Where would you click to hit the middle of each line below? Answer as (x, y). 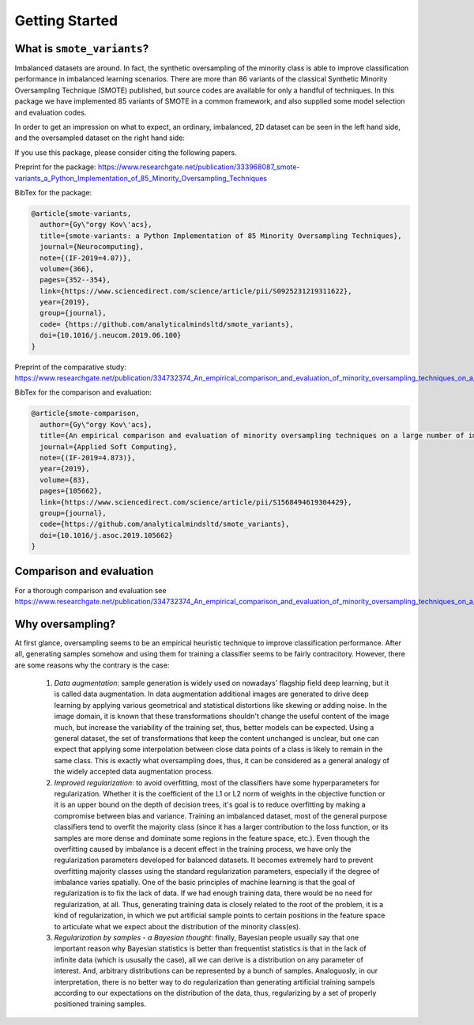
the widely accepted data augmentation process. (134, 772)
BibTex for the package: (53, 192)
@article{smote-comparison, (85, 414)
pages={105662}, (71, 491)
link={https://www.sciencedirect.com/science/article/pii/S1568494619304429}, (196, 502)
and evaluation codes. (51, 112)
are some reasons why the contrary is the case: (92, 665)
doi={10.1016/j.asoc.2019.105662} (107, 535)
